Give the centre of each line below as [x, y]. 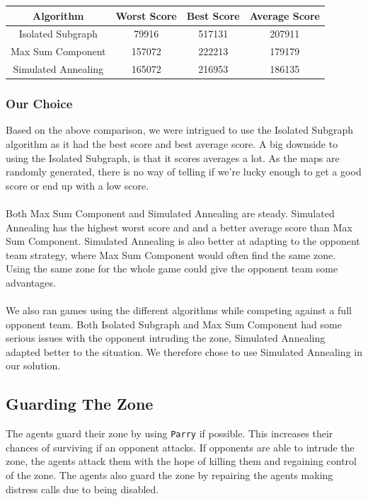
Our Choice [39, 104]
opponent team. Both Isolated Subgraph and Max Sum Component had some [174, 324]
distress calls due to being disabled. [82, 489]
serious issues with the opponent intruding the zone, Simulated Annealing [166, 338]
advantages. [31, 282]
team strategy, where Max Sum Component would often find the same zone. [171, 254]
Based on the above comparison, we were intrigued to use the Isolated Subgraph [180, 130]
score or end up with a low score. [77, 185]
